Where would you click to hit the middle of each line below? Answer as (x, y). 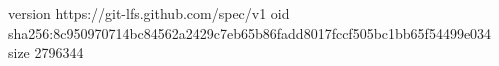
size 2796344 (46, 52)
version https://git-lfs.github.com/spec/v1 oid (149, 13)
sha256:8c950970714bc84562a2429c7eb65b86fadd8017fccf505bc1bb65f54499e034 (250, 32)
